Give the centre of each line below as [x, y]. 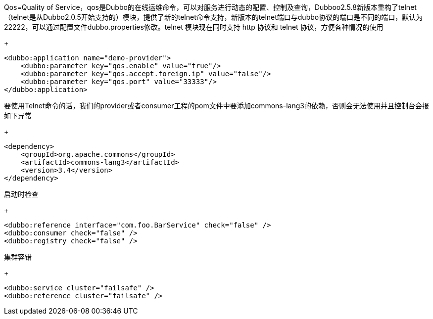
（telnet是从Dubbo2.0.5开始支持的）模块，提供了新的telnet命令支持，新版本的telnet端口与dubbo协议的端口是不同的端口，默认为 [214, 17]
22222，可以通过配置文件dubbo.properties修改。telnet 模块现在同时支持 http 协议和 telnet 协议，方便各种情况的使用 [194, 27]
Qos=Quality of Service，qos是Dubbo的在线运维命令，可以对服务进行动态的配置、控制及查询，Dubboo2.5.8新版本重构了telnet [210, 7]
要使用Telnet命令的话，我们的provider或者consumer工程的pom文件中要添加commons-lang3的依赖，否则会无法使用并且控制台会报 [216, 106]
